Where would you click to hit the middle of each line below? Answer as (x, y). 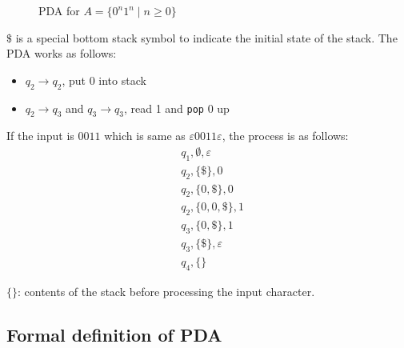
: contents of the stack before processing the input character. (166, 291)
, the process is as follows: (285, 136)
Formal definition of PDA (114, 334)
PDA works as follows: (62, 53)
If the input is (40, 136)
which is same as (145, 136)
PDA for (59, 10)
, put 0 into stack (104, 80)
